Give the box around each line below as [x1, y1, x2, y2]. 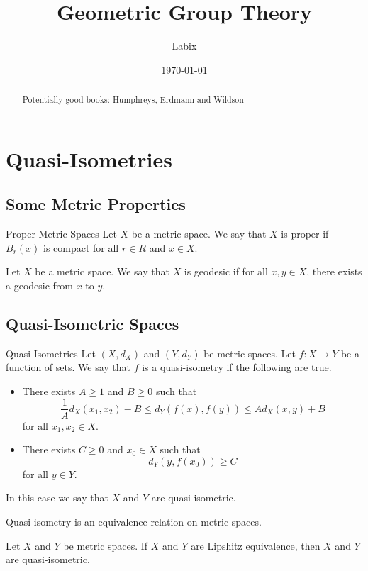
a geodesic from [6, 277, 73, 292]
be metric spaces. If [63, 538, 148, 553]
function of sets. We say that [6, 360, 131, 375]
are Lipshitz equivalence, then [191, 538, 320, 553]
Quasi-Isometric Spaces [6, 312, 179, 334]
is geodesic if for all [184, 264, 268, 279]
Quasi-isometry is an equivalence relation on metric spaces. [6, 514, 262, 528]
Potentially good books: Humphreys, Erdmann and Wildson [22, 94, 244, 106]
